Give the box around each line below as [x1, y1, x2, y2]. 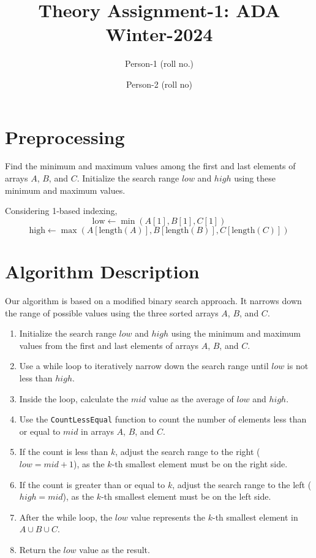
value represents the [130, 510, 206, 523]
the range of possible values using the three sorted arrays [5, 306, 219, 319]
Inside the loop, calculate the [19, 392, 129, 405]
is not [287, 359, 309, 372]
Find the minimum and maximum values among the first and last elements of [5, 159, 296, 172]
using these [234, 172, 276, 185]
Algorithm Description [5, 259, 200, 283]
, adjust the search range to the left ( [172, 478, 312, 491]
